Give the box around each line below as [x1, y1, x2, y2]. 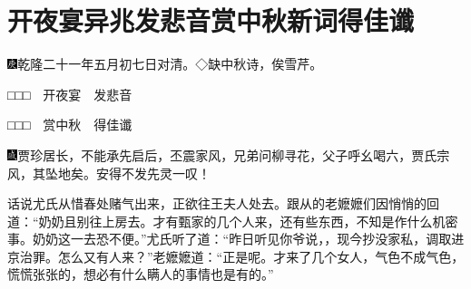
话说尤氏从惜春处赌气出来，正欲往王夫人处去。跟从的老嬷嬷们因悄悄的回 [7, 194, 439, 213]
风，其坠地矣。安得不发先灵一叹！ [7, 163, 211, 182]
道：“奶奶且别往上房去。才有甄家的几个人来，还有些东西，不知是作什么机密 [7, 211, 458, 230]
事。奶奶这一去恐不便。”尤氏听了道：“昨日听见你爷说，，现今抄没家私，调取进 [7, 229, 465, 248]
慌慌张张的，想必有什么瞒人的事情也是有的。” [7, 265, 274, 284]
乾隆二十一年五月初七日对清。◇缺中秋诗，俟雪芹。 [17, 54, 323, 73]
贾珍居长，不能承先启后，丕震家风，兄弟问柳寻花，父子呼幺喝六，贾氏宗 [17, 145, 450, 164]
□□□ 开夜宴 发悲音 [7, 84, 132, 103]
